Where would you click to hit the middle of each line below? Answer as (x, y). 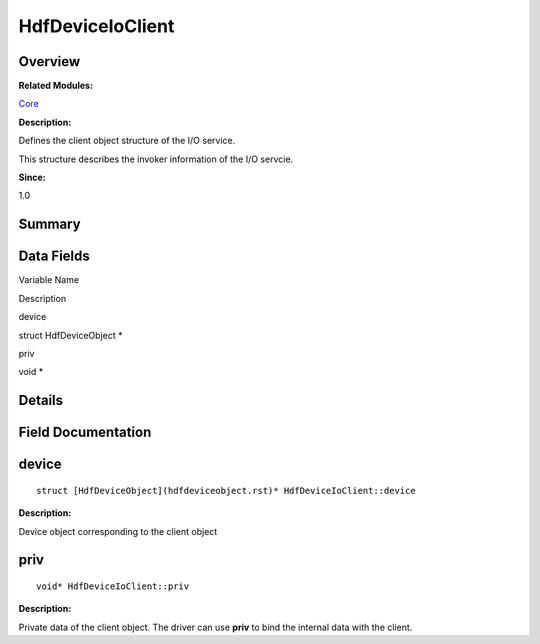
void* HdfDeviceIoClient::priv (113, 586)
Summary (49, 224)
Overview (49, 61)
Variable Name (49, 280)
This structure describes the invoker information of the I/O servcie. (156, 159)
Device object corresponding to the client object (118, 531)
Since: (32, 177)
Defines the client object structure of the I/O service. (127, 141)
